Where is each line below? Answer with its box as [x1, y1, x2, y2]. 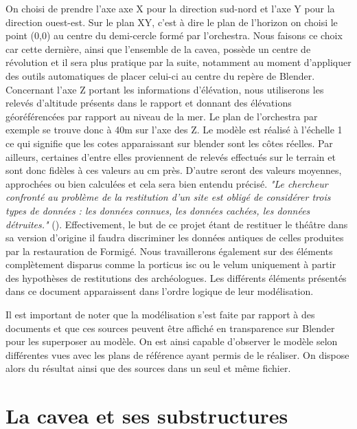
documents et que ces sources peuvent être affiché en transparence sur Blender [5, 320, 335, 335]
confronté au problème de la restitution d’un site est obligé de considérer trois [5, 190, 331, 204]
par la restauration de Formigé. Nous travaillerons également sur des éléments [5, 243, 333, 258]
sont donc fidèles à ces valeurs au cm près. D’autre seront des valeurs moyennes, [5, 163, 342, 177]
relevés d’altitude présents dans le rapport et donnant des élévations [5, 96, 292, 110]
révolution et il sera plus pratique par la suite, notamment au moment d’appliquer [5, 55, 352, 69]
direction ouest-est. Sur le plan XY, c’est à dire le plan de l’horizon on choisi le [5, 14, 338, 29]
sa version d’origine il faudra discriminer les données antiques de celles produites [5, 230, 344, 245]
